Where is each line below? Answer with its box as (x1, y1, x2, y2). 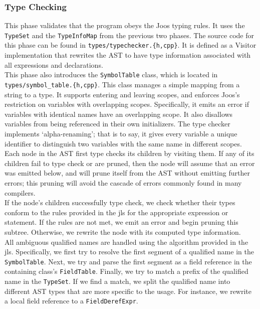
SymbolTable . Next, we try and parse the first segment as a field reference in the (5, 256, 252, 266)
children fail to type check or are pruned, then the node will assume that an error (5, 158, 255, 168)
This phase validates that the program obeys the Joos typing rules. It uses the (5, 20, 245, 31)
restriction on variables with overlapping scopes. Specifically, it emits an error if (5, 99, 249, 109)
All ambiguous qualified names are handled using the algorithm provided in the (5, 236, 248, 247)
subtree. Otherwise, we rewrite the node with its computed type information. (5, 226, 241, 237)
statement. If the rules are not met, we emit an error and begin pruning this (5, 217, 238, 227)
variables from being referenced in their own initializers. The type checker (5, 118, 230, 129)
